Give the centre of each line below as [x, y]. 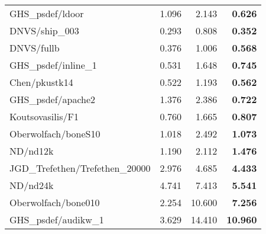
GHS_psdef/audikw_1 [57, 219]
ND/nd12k [32, 151]
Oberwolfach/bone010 [55, 202]
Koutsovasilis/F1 [44, 116]
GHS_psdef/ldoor [47, 13]
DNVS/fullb [35, 48]
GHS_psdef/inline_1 [53, 65]
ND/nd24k [32, 185]
